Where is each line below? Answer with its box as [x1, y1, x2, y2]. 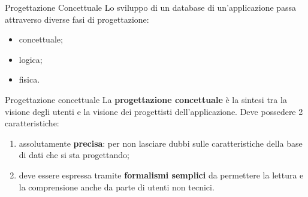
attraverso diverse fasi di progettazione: [5, 13, 149, 25]
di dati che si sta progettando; [19, 148, 129, 161]
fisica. [19, 73, 40, 86]
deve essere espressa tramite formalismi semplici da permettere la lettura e [19, 168, 304, 181]
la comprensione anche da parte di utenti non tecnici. [19, 180, 215, 193]
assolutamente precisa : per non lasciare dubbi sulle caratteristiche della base [19, 137, 303, 149]
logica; [19, 53, 43, 65]
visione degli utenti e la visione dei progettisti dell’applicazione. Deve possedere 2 [5, 105, 303, 117]
